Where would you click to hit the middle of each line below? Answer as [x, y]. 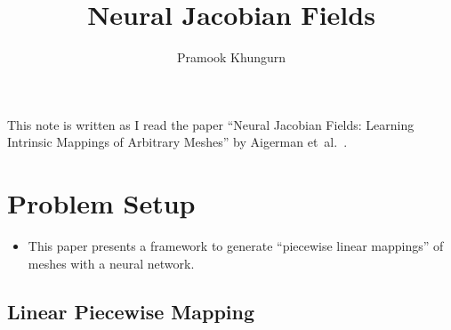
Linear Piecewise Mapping [131, 311]
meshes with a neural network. [111, 263]
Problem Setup [101, 203]
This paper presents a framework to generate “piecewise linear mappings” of [236, 246]
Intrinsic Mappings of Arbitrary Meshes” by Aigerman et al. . [177, 142]
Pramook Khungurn [231, 57]
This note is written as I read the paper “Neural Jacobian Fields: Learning [211, 124]
